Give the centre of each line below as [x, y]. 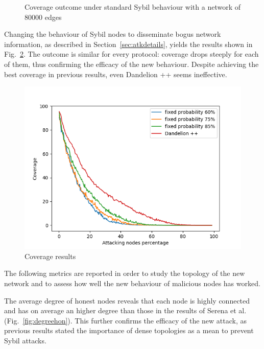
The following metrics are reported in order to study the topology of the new [125, 273]
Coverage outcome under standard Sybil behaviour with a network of [133, 7]
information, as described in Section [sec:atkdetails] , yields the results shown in [128, 44]
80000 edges [43, 17]
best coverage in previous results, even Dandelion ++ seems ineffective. [116, 74]
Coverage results [50, 256]
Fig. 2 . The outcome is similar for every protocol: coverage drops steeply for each [131, 54]
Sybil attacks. [25, 340]
